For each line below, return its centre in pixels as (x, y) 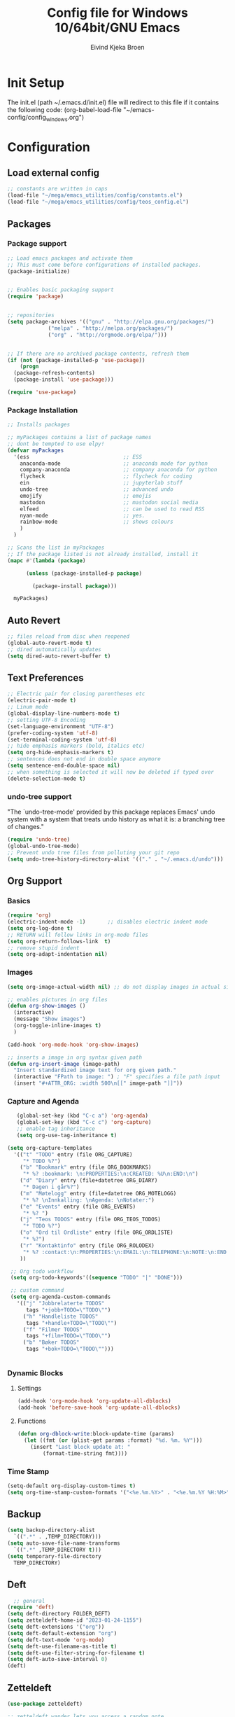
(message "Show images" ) (50, 1019)
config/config (27, 117)
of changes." (26, 827)
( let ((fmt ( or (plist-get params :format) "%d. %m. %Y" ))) (113, 1440)
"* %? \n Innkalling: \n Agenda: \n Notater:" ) (89, 1200)
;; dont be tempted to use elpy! (56, 444)
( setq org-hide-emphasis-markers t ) (60, 753)
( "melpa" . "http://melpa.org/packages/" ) (111, 328)
